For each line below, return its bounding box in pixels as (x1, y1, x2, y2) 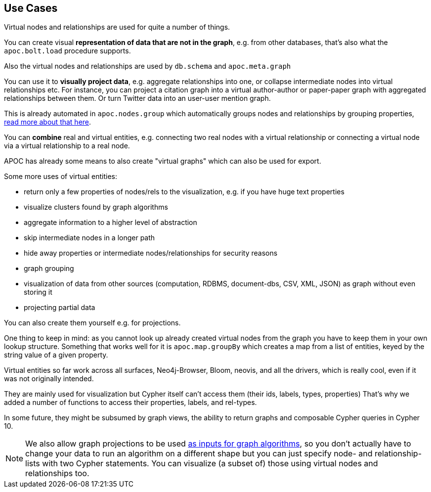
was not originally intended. (4, 374, 94, 383)
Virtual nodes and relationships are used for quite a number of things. (4, 23, 230, 32)
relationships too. (25, 468, 89, 479)
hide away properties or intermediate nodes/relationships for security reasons (24, 249, 278, 258)
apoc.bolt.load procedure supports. (4, 46, 131, 55)
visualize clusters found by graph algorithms (24, 203, 168, 212)
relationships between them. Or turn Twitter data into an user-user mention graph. (4, 94, 271, 103)
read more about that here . (4, 118, 91, 127)
